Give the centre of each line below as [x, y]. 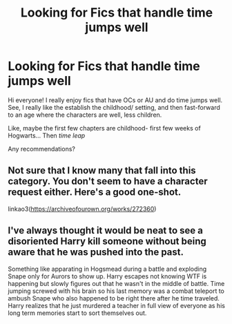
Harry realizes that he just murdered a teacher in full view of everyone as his [116, 305]
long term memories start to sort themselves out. [77, 313]
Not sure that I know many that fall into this [102, 171]
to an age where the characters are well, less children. [85, 115]
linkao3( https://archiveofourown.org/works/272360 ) [82, 209]
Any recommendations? [41, 149]
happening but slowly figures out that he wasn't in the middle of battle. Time [116, 283]
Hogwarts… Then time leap [47, 135]
